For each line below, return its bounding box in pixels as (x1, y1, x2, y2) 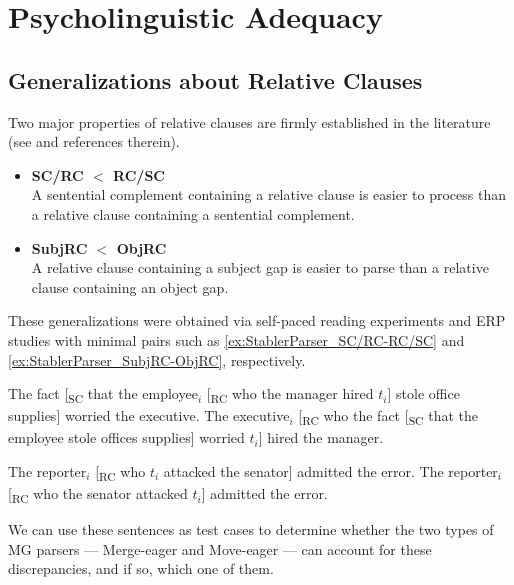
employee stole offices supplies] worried (8, 427, 245, 448)
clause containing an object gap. (31, 276, 229, 297)
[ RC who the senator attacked (8, 483, 188, 506)
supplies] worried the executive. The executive (8, 405, 290, 426)
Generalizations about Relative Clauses (8, 64, 423, 95)
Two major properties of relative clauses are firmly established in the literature (8, 111, 491, 132)
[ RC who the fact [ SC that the (298, 405, 478, 429)
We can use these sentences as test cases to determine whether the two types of (8, 519, 494, 540)
